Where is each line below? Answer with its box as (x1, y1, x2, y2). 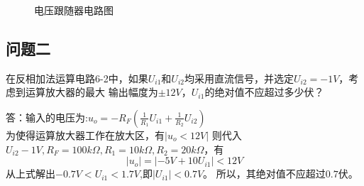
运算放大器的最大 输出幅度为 (25, 84, 158, 99)
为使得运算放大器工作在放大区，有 (6, 127, 165, 142)
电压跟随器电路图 (34, 3, 114, 17)
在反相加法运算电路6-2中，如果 (6, 70, 148, 85)
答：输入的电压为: (6, 109, 88, 124)
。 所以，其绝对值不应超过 (203, 166, 326, 181)
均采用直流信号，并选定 (184, 70, 294, 85)
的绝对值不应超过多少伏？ (204, 84, 324, 99)
